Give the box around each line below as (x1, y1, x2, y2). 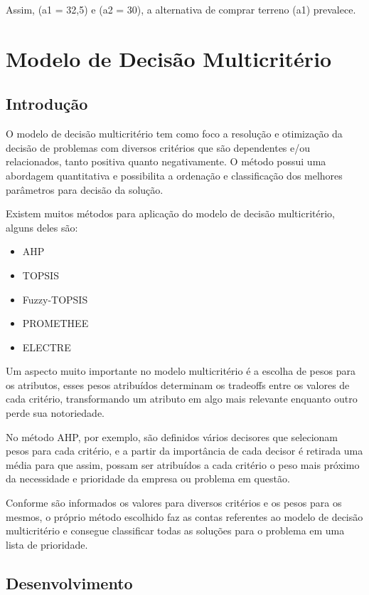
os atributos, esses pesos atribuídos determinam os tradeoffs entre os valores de (6, 377, 350, 392)
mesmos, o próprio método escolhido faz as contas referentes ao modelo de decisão (6, 509, 363, 524)
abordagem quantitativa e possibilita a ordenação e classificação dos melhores (6, 167, 343, 182)
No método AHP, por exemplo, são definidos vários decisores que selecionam (6, 429, 338, 444)
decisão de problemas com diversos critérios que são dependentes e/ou (6, 140, 311, 155)
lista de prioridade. (6, 537, 88, 552)
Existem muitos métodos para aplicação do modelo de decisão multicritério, (6, 206, 335, 221)
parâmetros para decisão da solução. (6, 182, 164, 197)
